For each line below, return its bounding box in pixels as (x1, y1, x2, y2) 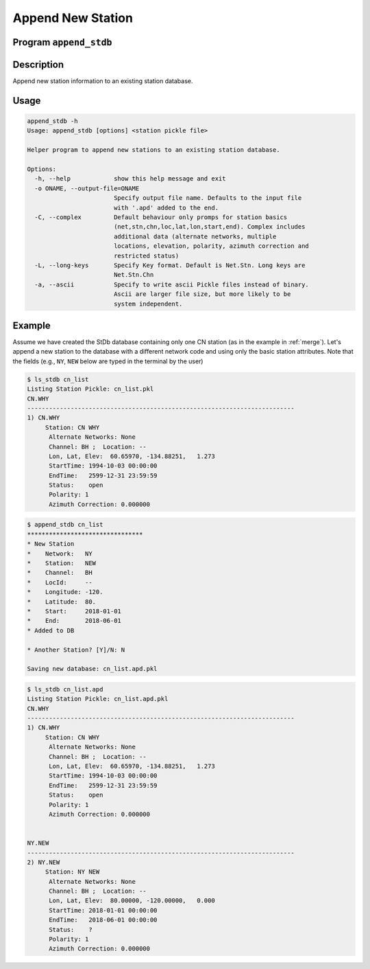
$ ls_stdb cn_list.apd (27, 685, 103, 693)
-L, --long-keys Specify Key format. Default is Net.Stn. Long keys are (34, 261, 306, 269)
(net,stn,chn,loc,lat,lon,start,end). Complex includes (113, 223, 306, 231)
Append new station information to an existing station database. (12, 77, 193, 85)
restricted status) (113, 251, 180, 260)
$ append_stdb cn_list (27, 521, 103, 529)
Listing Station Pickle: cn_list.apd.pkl (27, 695, 169, 703)
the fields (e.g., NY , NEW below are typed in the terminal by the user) (12, 357, 203, 365)
